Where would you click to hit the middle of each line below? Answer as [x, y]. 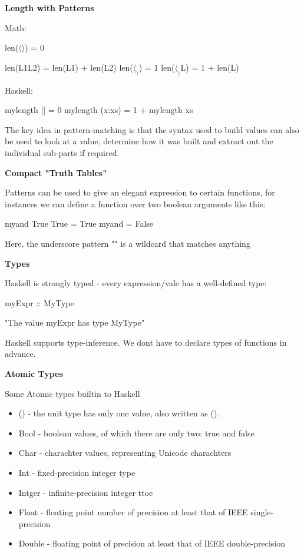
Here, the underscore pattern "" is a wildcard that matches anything [128, 243]
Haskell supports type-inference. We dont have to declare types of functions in [146, 342]
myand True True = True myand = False [79, 223]
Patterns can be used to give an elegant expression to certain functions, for [140, 192]
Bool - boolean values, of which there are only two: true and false [136, 433]
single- [262, 512]
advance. [20, 354]
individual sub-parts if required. [62, 152]
